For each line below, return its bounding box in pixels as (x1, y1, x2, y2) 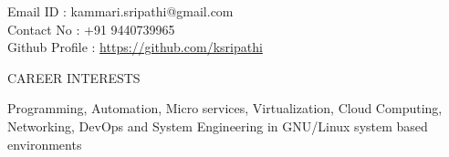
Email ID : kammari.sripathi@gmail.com (7, 2, 234, 20)
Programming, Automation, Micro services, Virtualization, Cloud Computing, (7, 99, 443, 118)
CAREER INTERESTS (7, 68, 141, 87)
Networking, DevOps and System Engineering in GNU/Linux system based (7, 116, 428, 135)
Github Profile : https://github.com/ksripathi (7, 37, 263, 57)
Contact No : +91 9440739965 (7, 19, 175, 38)
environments (7, 134, 82, 153)
